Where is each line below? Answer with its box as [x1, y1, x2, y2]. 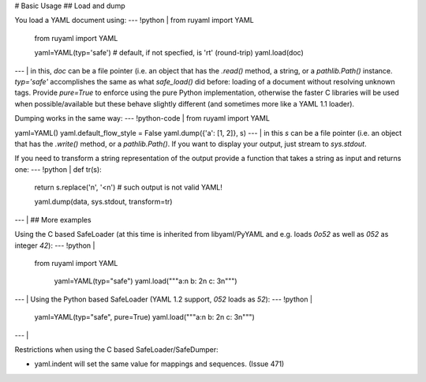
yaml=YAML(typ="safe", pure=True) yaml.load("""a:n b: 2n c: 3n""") [34, 313, 256, 322]
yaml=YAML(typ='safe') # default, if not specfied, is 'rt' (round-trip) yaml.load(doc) [34, 48, 304, 58]
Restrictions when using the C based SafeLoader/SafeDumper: [14, 344, 219, 354]
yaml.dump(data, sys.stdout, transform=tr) [34, 197, 173, 207]
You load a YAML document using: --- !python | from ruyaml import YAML [14, 16, 254, 25]
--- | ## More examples [14, 215, 92, 224]
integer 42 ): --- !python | [14, 241, 95, 250]
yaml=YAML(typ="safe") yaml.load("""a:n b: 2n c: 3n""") [54, 276, 237, 286]
